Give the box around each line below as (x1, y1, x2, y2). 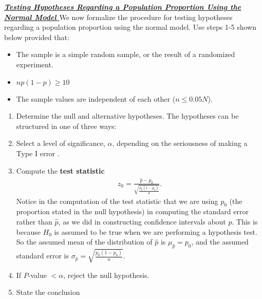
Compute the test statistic (16, 165, 105, 176)
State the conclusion (16, 287, 80, 297)
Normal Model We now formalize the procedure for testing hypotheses (4, 11, 233, 22)
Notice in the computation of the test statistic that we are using (16, 195, 218, 206)
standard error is (16, 250, 69, 261)
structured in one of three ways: (16, 120, 117, 131)
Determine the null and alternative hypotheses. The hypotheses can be (16, 110, 239, 121)
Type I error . (16, 147, 60, 158)
